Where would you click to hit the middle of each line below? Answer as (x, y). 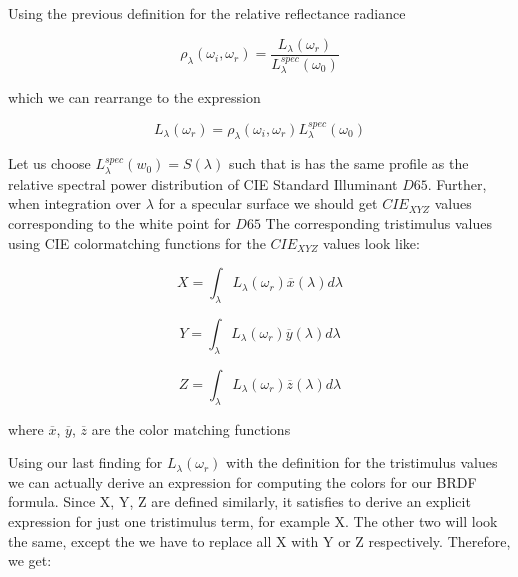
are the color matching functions (191, 428)
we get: (30, 560)
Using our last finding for (85, 462)
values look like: (371, 242)
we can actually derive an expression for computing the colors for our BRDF (242, 481)
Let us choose (49, 163)
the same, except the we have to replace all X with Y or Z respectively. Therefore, (259, 540)
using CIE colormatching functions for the (137, 242)
